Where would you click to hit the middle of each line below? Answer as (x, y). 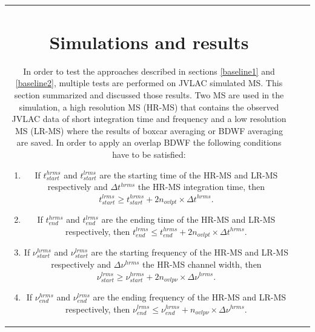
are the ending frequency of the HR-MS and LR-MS (190, 296)
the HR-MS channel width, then (202, 264)
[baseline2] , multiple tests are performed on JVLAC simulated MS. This (149, 83)
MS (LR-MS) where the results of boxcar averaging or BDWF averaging (149, 130)
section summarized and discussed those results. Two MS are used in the (149, 95)
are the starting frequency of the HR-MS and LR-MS (190, 252)
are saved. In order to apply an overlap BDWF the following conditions (149, 142)
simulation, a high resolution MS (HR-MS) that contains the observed (149, 107)
